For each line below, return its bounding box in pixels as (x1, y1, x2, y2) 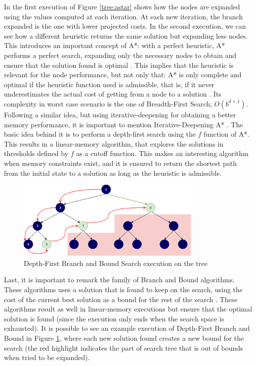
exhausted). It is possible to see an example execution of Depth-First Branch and (4, 323, 250, 333)
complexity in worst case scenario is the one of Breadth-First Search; (4, 98, 212, 108)
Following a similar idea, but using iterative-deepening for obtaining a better (4, 109, 236, 119)
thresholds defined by (4, 148, 69, 158)
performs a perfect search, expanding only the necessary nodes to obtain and (4, 50, 236, 60)
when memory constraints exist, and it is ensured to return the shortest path (4, 157, 237, 168)
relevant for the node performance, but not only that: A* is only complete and (4, 69, 242, 80)
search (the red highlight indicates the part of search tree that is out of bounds (4, 342, 243, 353)
